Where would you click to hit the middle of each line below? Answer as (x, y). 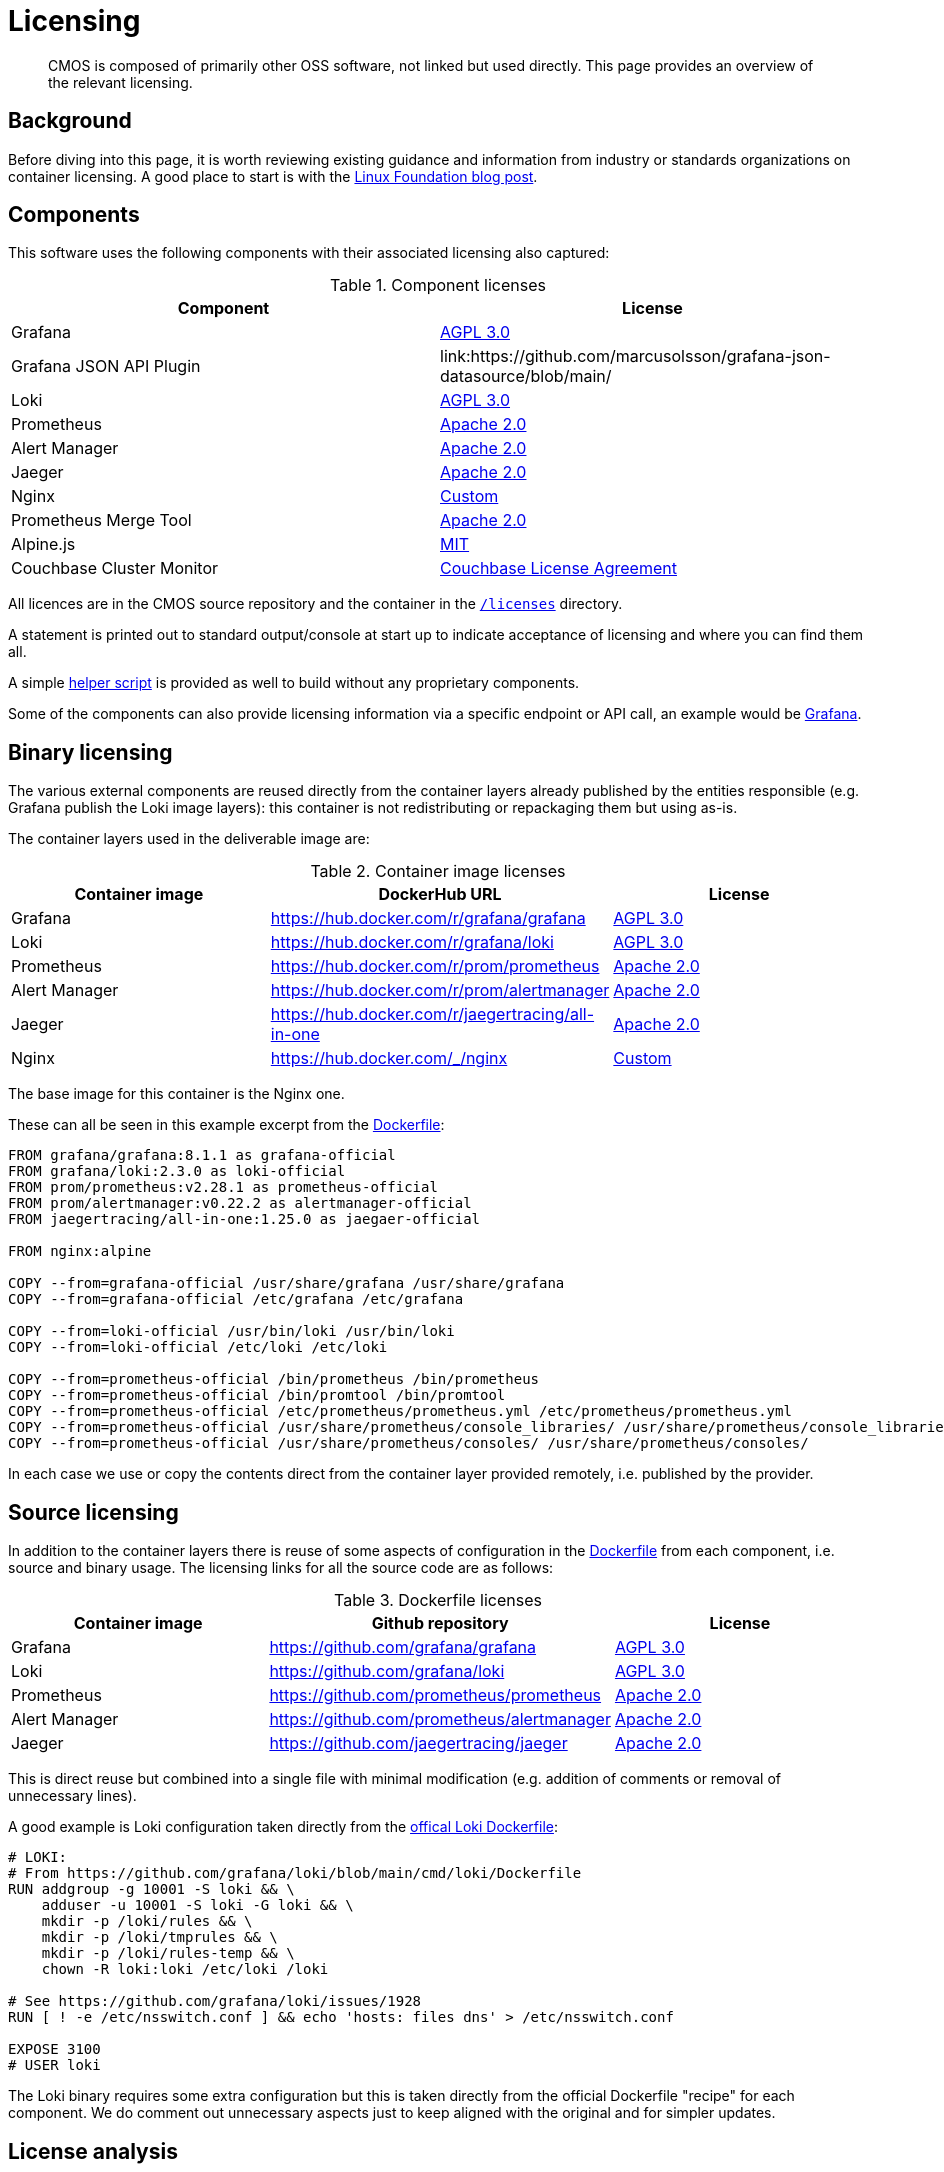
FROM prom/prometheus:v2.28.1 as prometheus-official (223, 1187)
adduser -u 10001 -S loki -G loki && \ (197, 1905)
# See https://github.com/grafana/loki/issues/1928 (215, 2001)
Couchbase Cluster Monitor (115, 568)
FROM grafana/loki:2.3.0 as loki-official (177, 1171)
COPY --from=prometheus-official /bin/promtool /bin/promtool (257, 1395)
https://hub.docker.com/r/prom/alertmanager (440, 990)
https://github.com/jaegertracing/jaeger (418, 1743)
